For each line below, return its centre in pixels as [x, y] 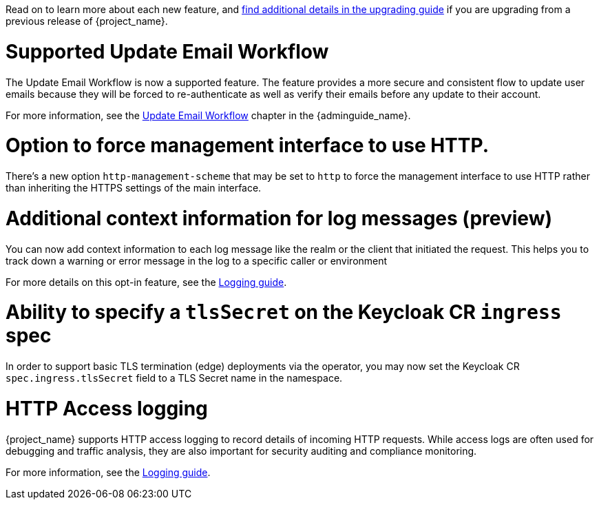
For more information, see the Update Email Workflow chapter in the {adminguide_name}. [208, 115]
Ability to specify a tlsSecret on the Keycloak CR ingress [284, 312]
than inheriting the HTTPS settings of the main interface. [134, 188]
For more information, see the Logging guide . [108, 472]
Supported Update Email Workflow [167, 51]
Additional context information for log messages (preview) [279, 218]
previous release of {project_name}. [87, 21]
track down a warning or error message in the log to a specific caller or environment [197, 260]
